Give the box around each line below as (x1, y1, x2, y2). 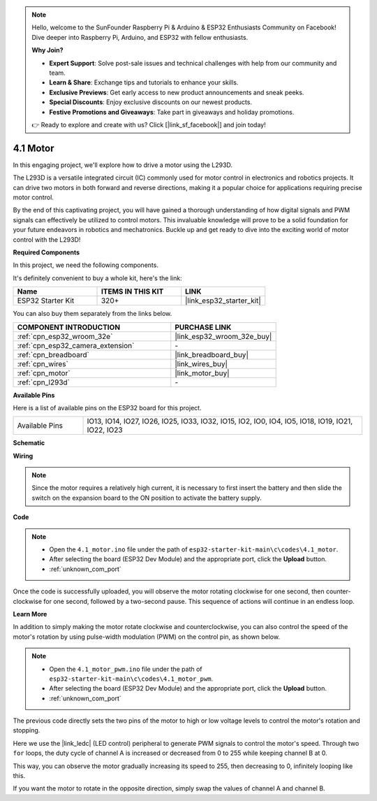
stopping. (13, 726, 40, 735)
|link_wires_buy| (175, 359, 228, 368)
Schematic (13, 439, 45, 447)
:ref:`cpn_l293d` (17, 377, 70, 387)
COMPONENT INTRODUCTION (17, 322, 121, 332)
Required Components (13, 248, 80, 257)
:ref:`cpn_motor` (17, 368, 71, 377)
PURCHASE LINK (175, 322, 232, 332)
